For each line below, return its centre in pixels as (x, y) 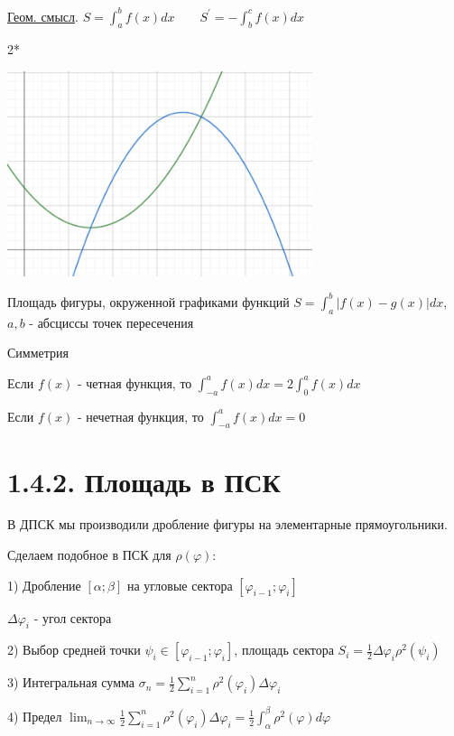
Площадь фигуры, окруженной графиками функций (148, 301)
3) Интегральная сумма (71, 682)
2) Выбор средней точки (74, 650)
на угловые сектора (180, 585)
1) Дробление (44, 585)
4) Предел (35, 716)
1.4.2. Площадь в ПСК (144, 481)
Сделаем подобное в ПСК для (89, 555)
